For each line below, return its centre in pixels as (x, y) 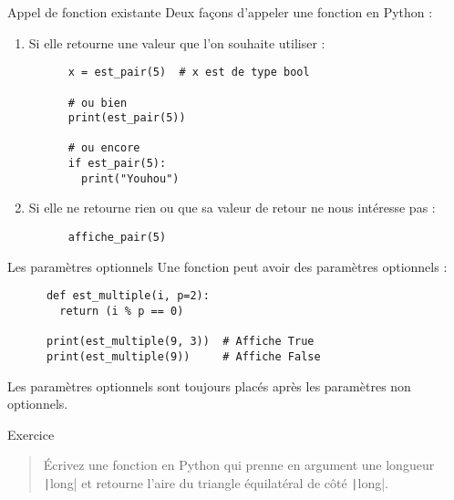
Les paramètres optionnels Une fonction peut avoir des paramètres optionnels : (227, 266)
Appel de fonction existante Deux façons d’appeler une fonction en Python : (220, 12)
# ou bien (98, 103)
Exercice (31, 434)
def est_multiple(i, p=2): (128, 296)
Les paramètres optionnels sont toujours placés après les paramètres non (209, 385)
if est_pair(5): (117, 164)
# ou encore (104, 148)
